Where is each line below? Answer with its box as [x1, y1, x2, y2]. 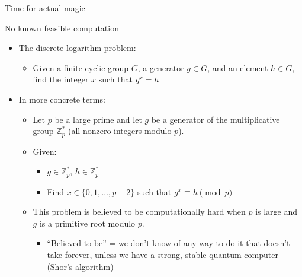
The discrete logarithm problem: [18, 42, 136, 54]
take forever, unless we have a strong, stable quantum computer [47, 249, 278, 261]
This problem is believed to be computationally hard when [33, 205, 246, 218]
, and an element [207, 61, 268, 74]
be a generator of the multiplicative [151, 113, 280, 125]
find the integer [33, 73, 89, 85]
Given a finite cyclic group [33, 61, 129, 74]
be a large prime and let [54, 113, 142, 125]
